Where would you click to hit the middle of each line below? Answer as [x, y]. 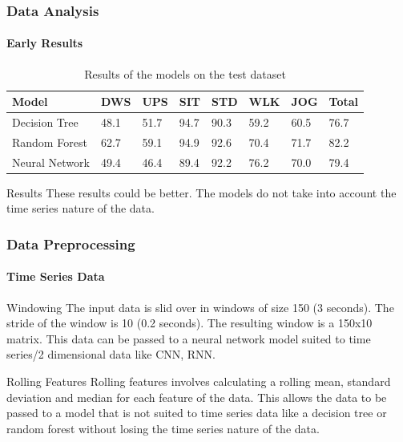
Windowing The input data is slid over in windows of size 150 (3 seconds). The [200, 307]
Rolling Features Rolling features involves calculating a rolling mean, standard [199, 381]
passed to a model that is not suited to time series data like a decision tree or [197, 413]
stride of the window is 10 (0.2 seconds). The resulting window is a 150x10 [189, 323]
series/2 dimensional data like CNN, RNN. [111, 354]
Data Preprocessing [71, 243]
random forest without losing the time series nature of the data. [163, 428]
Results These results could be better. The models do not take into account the [201, 192]
